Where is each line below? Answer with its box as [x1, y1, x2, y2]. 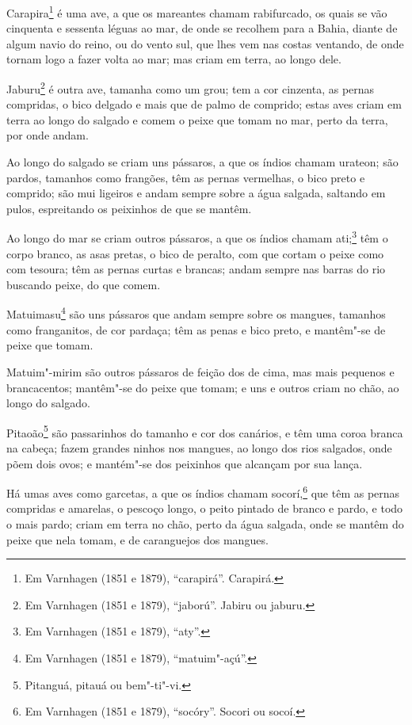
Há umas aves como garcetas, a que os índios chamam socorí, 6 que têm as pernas [6, 483, 400, 501]
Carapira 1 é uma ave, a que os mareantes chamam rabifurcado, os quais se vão [6, 2, 387, 21]
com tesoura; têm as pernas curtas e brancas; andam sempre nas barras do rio [6, 261, 386, 277]
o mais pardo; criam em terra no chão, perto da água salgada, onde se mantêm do [6, 515, 404, 532]
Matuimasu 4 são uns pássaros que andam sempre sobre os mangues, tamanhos [6, 303, 386, 322]
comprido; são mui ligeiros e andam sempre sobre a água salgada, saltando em [6, 185, 386, 201]
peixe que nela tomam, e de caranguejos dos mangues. [6, 531, 269, 548]
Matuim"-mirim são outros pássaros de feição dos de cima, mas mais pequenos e [6, 363, 395, 380]
